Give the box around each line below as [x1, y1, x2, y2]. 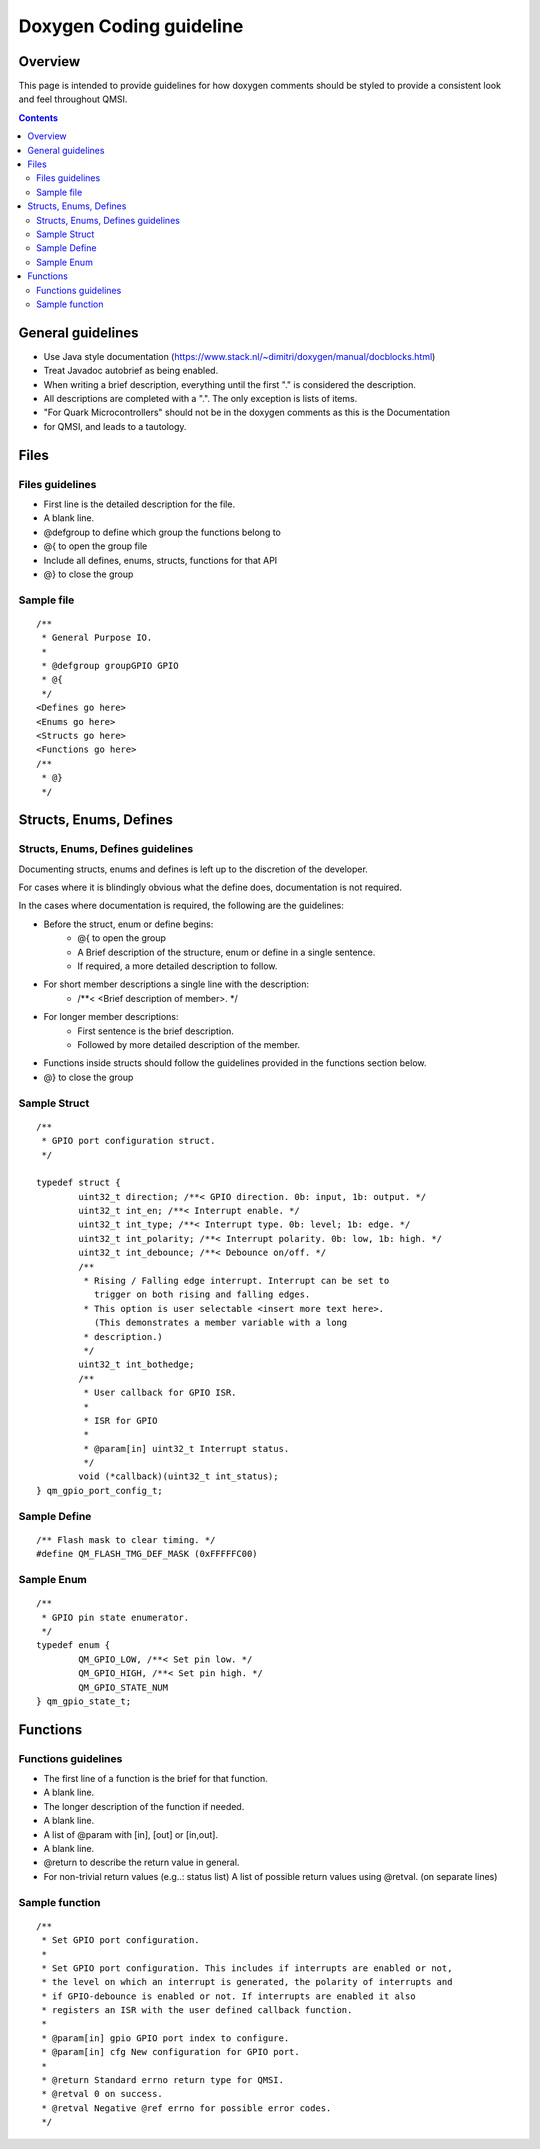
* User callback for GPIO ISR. [83, 1387, 237, 1399]
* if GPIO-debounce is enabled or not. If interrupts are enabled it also [41, 1990, 416, 2002]
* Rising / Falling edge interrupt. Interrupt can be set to [83, 1275, 390, 1287]
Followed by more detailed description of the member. [77, 1038, 300, 1050]
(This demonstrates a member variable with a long [93, 1317, 348, 1329]
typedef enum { [36, 1640, 111, 1651]
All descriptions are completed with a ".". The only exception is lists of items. [43, 393, 358, 404]
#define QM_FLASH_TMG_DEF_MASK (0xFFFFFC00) [36, 1548, 259, 1560]
